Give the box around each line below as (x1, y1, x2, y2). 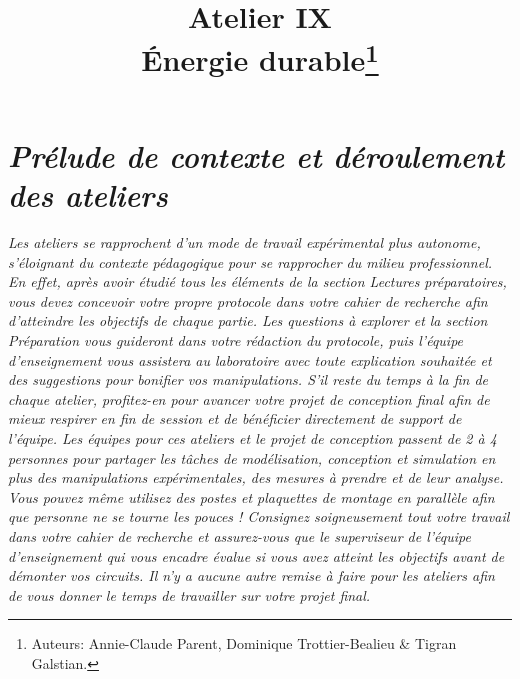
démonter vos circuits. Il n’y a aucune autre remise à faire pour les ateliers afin (8, 565, 495, 586)
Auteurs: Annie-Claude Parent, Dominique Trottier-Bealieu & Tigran (31, 633, 457, 654)
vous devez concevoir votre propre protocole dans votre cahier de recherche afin (8, 290, 488, 311)
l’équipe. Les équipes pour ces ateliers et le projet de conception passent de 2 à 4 (8, 427, 497, 448)
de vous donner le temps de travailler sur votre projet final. (8, 584, 371, 605)
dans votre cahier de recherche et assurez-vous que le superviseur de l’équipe (8, 525, 471, 546)
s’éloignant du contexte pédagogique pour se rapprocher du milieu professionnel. (8, 251, 493, 272)
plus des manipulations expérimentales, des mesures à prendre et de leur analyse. (8, 467, 504, 488)
